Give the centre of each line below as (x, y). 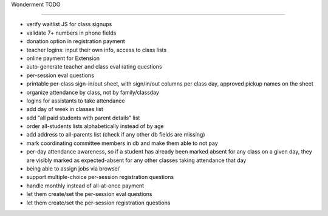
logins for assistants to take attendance (76, 101)
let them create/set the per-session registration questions (98, 203)
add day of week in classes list (65, 109)
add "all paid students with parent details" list (83, 118)
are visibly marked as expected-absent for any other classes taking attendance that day (136, 160)
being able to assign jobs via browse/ (73, 169)
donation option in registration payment (76, 41)
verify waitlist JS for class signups (69, 24)
